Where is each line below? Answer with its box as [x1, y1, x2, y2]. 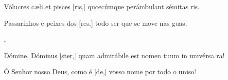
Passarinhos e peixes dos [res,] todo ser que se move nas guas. [4, 17, 187, 28]
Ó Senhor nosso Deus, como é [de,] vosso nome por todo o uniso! [4, 66, 196, 77]
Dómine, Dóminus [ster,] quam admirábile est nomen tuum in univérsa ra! [4, 50, 225, 60]
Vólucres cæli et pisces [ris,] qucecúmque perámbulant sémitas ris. [4, 1, 200, 11]
